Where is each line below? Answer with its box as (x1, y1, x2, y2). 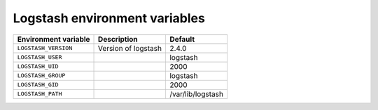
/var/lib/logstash (169, 89, 224, 99)
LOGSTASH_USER (17, 54, 62, 61)
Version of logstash (98, 43, 162, 53)
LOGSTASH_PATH (17, 91, 62, 97)
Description (98, 34, 138, 44)
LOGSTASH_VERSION (17, 45, 73, 52)
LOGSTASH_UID (17, 63, 59, 70)
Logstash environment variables (13, 10, 206, 26)
